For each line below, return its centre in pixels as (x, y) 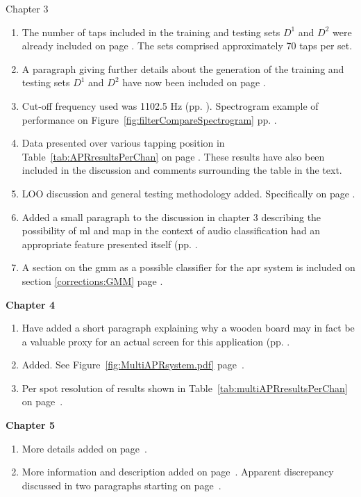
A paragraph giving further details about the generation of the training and (183, 68)
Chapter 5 (31, 425)
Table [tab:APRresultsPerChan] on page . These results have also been (173, 156)
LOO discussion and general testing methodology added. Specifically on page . (188, 193)
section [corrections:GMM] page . (92, 280)
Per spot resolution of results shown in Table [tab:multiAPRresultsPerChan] (185, 388)
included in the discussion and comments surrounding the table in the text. (182, 170)
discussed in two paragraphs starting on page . (121, 485)
